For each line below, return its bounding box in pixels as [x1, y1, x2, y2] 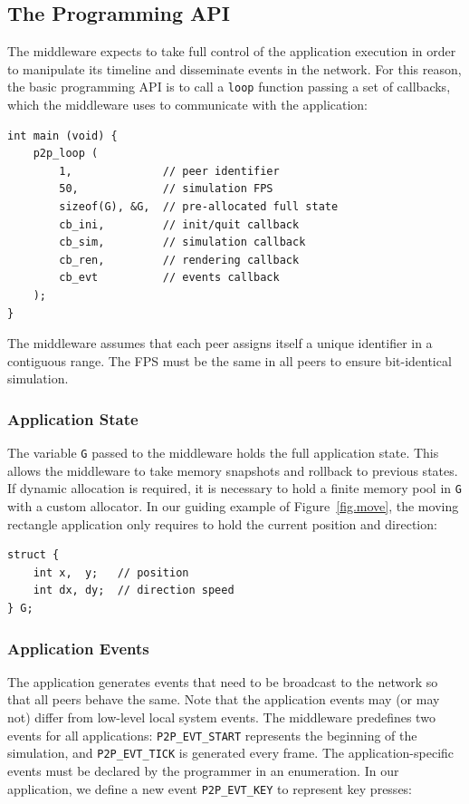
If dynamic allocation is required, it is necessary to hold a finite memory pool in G [7, 479, 462, 498]
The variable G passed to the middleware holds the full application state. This [7, 443, 439, 462]
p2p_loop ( [33, 147, 99, 160]
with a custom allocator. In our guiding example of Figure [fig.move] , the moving [7, 497, 459, 516]
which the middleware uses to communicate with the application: [7, 95, 368, 114]
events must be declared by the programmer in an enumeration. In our [7, 760, 399, 780]
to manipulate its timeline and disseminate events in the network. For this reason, [7, 59, 462, 78]
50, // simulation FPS [59, 182, 273, 196]
